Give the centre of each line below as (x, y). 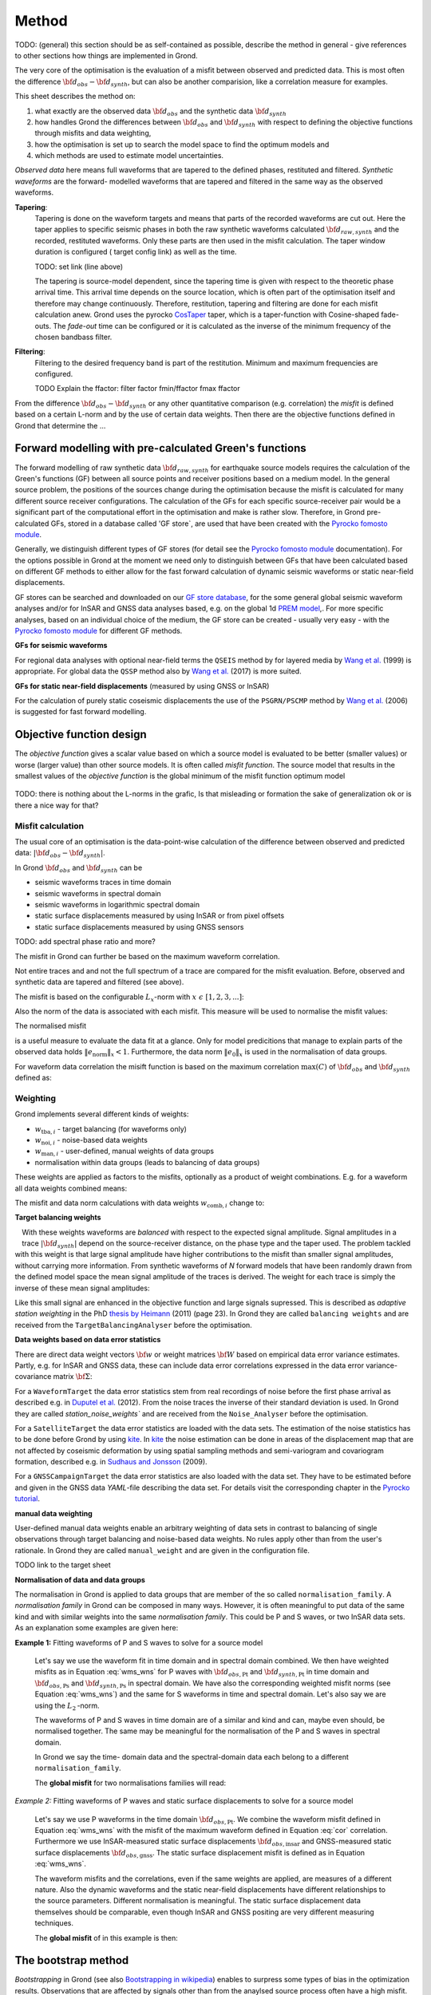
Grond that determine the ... (60, 425)
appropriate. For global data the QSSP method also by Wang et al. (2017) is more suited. (158, 671)
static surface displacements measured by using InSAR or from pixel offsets (160, 916)
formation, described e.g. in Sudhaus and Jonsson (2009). (111, 1462)
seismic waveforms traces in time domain (103, 883)
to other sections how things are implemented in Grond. (107, 55)
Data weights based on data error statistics (88, 1340)
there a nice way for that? (57, 805)
